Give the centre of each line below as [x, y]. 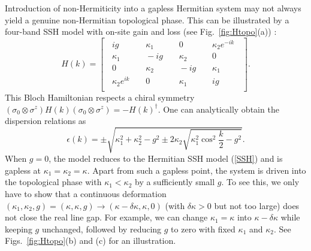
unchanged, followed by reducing [102, 229]
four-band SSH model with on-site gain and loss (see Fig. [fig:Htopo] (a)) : [141, 31]
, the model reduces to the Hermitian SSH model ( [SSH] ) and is [166, 158]
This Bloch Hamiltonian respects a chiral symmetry [100, 97]
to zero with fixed [203, 229]
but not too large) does [257, 205]
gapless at [23, 170]
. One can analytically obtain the [218, 109]
